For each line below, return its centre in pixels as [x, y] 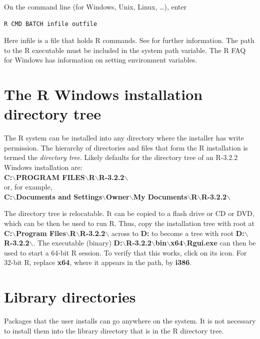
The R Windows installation [103, 94]
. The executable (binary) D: [78, 243]
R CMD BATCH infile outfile [51, 24]
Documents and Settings [59, 196]
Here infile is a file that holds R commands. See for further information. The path [129, 40]
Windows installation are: [43, 167]
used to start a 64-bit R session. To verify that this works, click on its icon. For [125, 252]
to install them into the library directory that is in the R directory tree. [114, 330]
